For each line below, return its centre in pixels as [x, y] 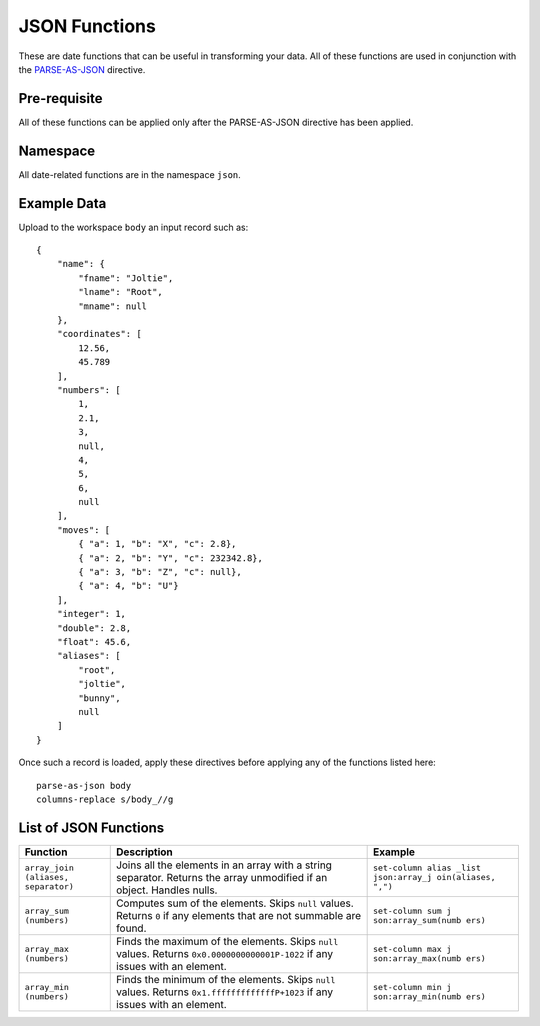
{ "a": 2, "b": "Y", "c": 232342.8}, [171, 558]
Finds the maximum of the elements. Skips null [227, 941]
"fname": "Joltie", [126, 278]
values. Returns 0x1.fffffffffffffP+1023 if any [224, 992]
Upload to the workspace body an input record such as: [133, 227]
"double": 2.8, [94, 628]
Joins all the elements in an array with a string [223, 865]
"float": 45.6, [94, 641]
